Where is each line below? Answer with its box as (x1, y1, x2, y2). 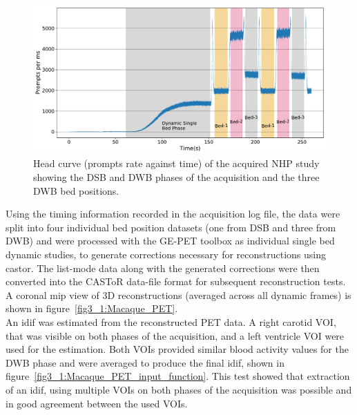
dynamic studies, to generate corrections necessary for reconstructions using (6, 247, 327, 262)
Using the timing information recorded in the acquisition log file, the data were (6, 206, 340, 221)
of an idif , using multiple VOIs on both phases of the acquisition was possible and (6, 382, 352, 396)
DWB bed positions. (33, 183, 119, 197)
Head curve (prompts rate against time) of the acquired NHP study (33, 156, 320, 171)
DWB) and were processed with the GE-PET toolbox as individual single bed (6, 233, 335, 248)
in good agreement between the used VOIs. (6, 396, 188, 410)
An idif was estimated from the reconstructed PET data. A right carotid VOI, (6, 315, 336, 329)
